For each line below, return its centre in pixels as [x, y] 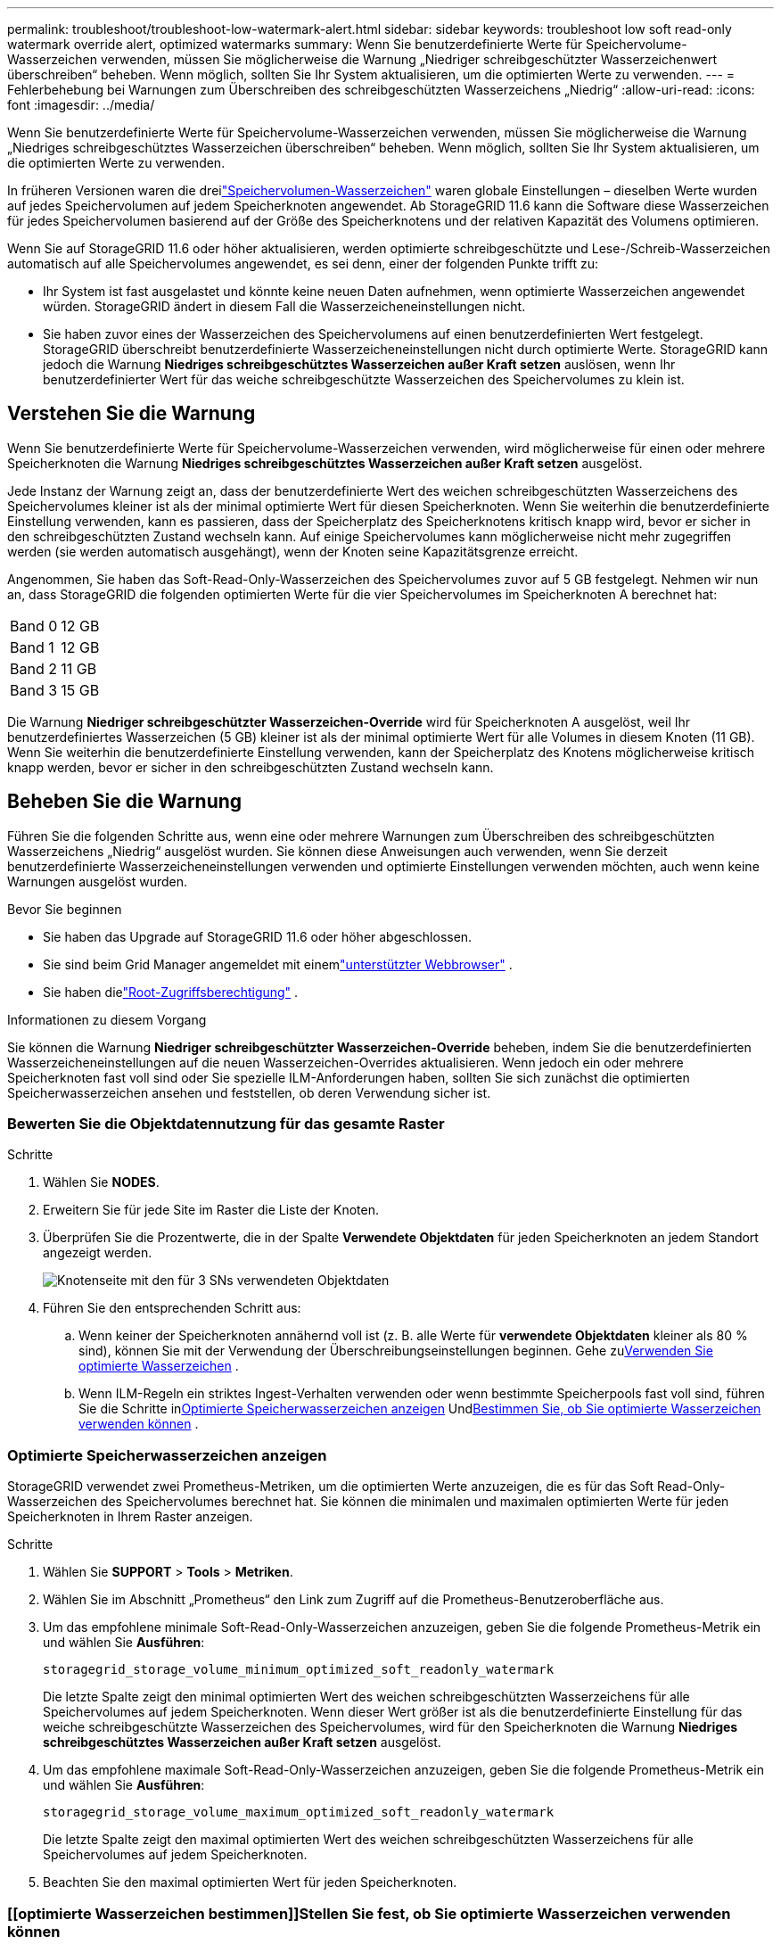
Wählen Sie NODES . [101, 1182]
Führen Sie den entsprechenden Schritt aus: [172, 1308]
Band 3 [34, 690]
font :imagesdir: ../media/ [81, 105]
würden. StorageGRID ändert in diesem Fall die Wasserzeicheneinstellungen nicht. [284, 306]
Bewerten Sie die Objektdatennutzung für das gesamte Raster [226, 1124]
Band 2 [33, 668]
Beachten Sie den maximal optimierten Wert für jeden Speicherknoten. [250, 1882]
